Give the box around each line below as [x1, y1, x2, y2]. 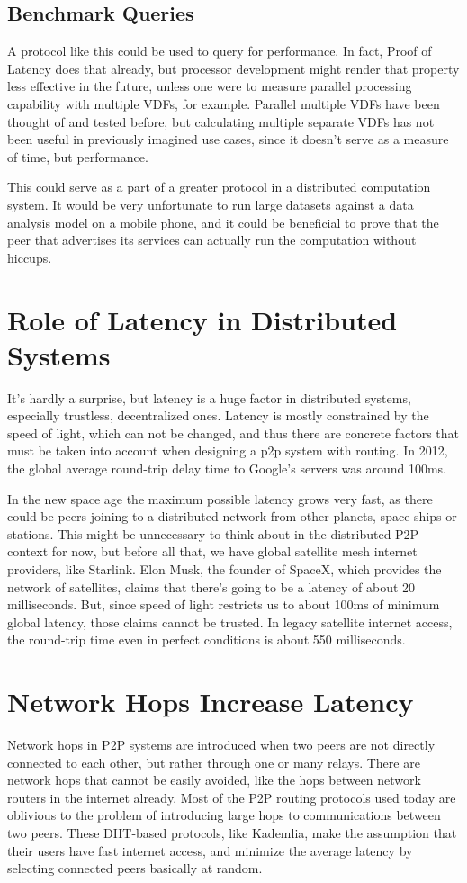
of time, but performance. [7, 147, 148, 166]
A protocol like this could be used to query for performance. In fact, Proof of [7, 41, 432, 60]
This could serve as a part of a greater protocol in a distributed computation [7, 177, 431, 196]
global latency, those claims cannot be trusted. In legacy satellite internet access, [7, 612, 453, 631]
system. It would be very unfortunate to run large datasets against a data [7, 194, 414, 213]
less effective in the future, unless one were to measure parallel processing [7, 77, 412, 95]
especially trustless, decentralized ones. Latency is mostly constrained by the [7, 406, 429, 425]
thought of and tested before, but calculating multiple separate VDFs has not [7, 112, 435, 131]
